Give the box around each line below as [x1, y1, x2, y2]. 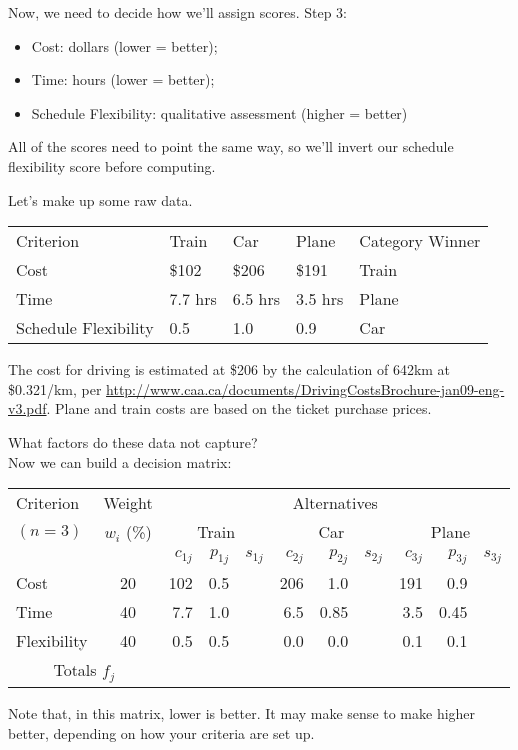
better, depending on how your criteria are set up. [8, 722, 315, 743]
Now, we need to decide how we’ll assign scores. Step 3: [8, 2, 347, 22]
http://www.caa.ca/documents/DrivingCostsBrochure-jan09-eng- [106, 378, 505, 399]
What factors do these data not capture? [8, 431, 258, 452]
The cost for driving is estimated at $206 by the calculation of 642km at [8, 359, 451, 380]
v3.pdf [8, 398, 47, 419]
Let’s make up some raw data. [8, 189, 193, 210]
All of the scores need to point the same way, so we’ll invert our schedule [8, 136, 454, 157]
